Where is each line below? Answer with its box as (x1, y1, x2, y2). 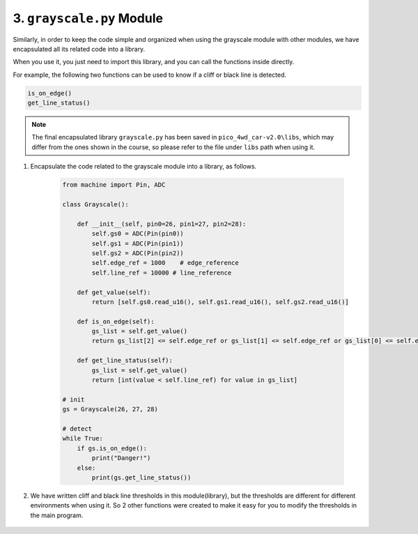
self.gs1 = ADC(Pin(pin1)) (91, 239, 184, 247)
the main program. (30, 511, 84, 519)
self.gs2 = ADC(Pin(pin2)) (91, 249, 184, 257)
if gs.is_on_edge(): (77, 444, 148, 452)
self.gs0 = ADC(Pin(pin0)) (91, 230, 184, 238)
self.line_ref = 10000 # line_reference (91, 268, 232, 277)
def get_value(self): (77, 288, 151, 296)
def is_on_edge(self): (77, 317, 155, 326)
